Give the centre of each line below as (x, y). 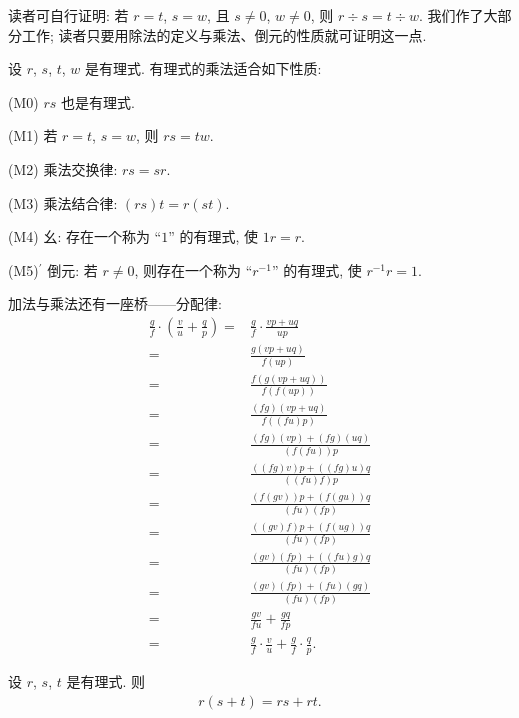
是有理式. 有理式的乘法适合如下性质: (203, 68)
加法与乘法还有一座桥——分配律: (115, 303)
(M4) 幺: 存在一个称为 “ (85, 236)
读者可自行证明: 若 (68, 15)
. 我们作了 (451, 15)
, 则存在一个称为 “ (193, 269)
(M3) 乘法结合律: (63, 202)
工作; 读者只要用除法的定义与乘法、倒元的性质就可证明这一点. (224, 34)
